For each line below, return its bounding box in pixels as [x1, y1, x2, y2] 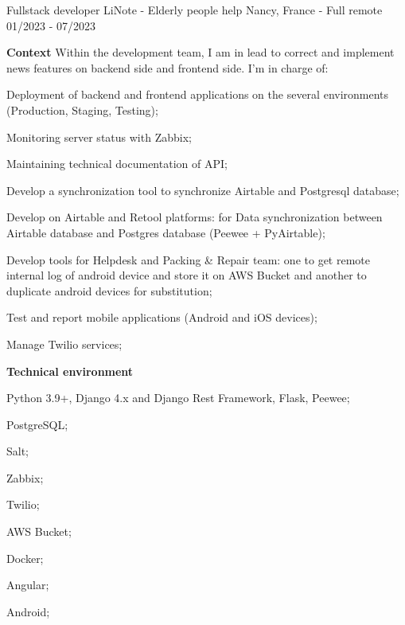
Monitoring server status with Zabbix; [6, 128, 192, 145]
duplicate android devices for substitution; [6, 282, 212, 299]
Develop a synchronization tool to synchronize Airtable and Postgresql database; [6, 182, 399, 198]
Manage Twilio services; [6, 335, 123, 352]
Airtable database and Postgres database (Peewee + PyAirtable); [6, 224, 325, 240]
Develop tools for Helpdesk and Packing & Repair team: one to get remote [6, 251, 370, 268]
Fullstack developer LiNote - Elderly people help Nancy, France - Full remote [6, 2, 383, 18]
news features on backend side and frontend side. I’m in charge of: [6, 59, 329, 76]
